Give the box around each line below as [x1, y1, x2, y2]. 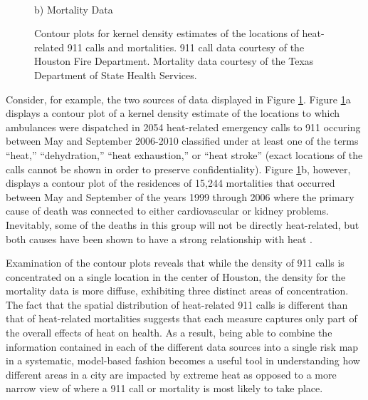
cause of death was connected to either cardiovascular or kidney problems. [6, 203, 329, 218]
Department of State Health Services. [34, 67, 197, 82]
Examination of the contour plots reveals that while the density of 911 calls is [6, 255, 345, 270]
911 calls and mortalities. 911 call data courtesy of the [67, 39, 305, 54]
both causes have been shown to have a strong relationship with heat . [6, 231, 312, 246]
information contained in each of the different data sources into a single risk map [6, 339, 359, 354]
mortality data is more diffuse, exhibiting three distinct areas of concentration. [6, 283, 349, 298]
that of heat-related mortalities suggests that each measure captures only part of [6, 311, 357, 326]
